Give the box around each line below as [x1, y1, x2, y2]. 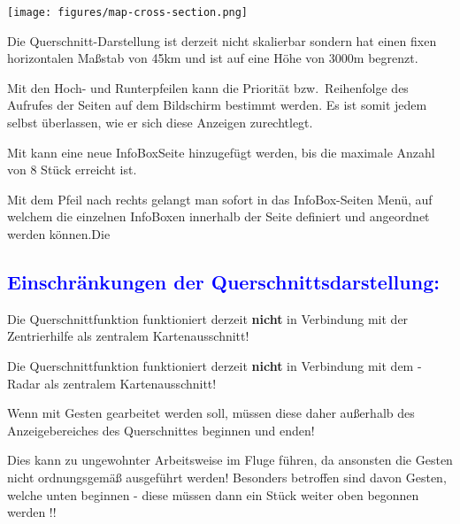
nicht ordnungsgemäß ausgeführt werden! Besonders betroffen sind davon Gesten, [7, 467, 447, 486]
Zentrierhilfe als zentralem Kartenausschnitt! [7, 327, 249, 345]
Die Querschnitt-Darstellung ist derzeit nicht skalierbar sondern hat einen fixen [7, 31, 437, 50]
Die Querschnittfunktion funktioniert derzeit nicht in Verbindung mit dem [7, 356, 414, 374]
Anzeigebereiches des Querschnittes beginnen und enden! [7, 420, 315, 439]
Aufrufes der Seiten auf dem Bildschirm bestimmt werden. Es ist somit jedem [7, 96, 427, 114]
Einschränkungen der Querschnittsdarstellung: [7, 267, 440, 295]
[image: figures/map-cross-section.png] [7, 6, 249, 19]
